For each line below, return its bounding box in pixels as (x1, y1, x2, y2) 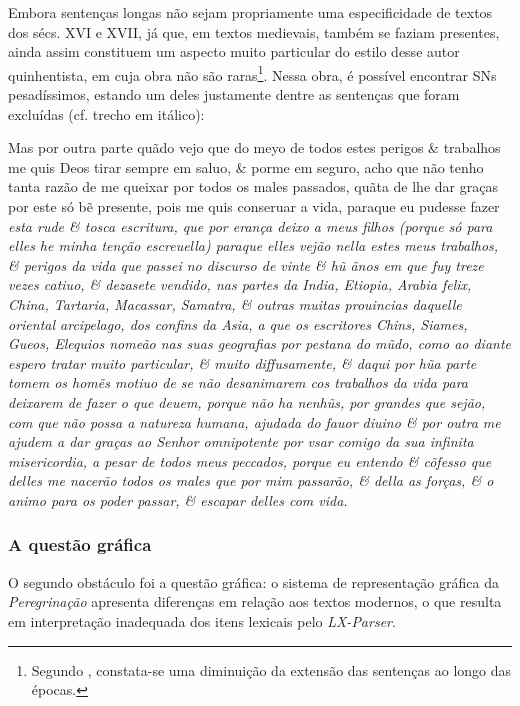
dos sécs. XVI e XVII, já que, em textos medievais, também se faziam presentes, (8, 21, 500, 42)
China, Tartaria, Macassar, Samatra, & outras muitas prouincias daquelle (8, 293, 462, 314)
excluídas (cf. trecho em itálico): (8, 103, 205, 124)
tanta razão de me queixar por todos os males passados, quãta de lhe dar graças (8, 176, 498, 197)
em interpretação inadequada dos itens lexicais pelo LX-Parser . (8, 610, 396, 631)
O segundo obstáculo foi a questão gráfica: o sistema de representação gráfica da (8, 571, 499, 592)
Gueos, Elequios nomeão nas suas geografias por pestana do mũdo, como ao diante (8, 333, 512, 354)
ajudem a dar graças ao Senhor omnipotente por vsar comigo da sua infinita (8, 431, 474, 452)
